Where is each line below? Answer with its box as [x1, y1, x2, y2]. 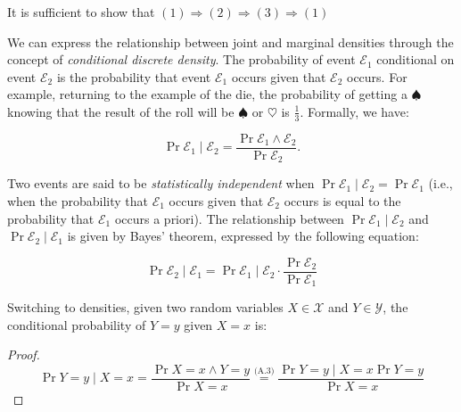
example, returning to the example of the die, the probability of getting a [7, 85, 407, 103]
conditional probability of [7, 315, 146, 334]
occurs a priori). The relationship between [114, 209, 344, 227]
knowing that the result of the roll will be [7, 102, 235, 120]
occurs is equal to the [284, 191, 401, 210]
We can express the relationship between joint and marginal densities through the [7, 32, 454, 51]
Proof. [7, 345, 40, 364]
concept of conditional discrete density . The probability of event [7, 50, 356, 69]
